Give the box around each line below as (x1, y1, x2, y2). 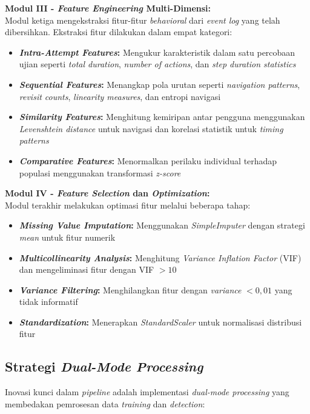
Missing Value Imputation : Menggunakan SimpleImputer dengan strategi (19, 219, 305, 232)
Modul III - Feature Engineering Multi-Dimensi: (5, 2, 211, 14)
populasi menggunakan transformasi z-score (19, 166, 181, 179)
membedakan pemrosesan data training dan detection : (5, 397, 205, 410)
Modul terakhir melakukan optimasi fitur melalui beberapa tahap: (5, 198, 251, 211)
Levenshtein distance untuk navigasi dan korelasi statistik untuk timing (19, 122, 283, 135)
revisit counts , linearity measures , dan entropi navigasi (19, 90, 221, 102)
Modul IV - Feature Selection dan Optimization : (5, 187, 210, 199)
